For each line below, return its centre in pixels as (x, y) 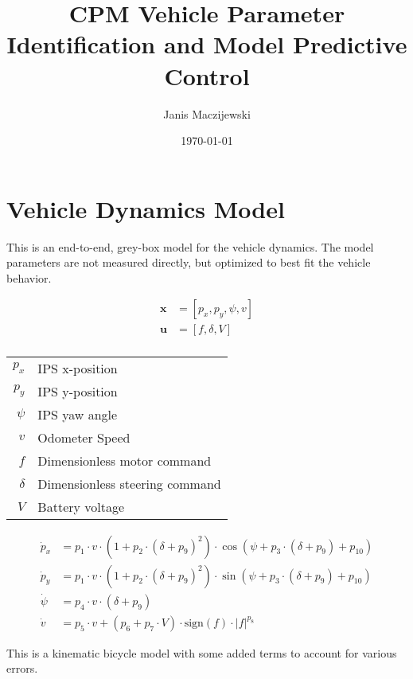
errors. (22, 668)
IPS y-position (78, 391)
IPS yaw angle (78, 414)
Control (207, 75)
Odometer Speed (84, 437)
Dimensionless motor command (125, 460)
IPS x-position (78, 368)
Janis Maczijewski (207, 113)
